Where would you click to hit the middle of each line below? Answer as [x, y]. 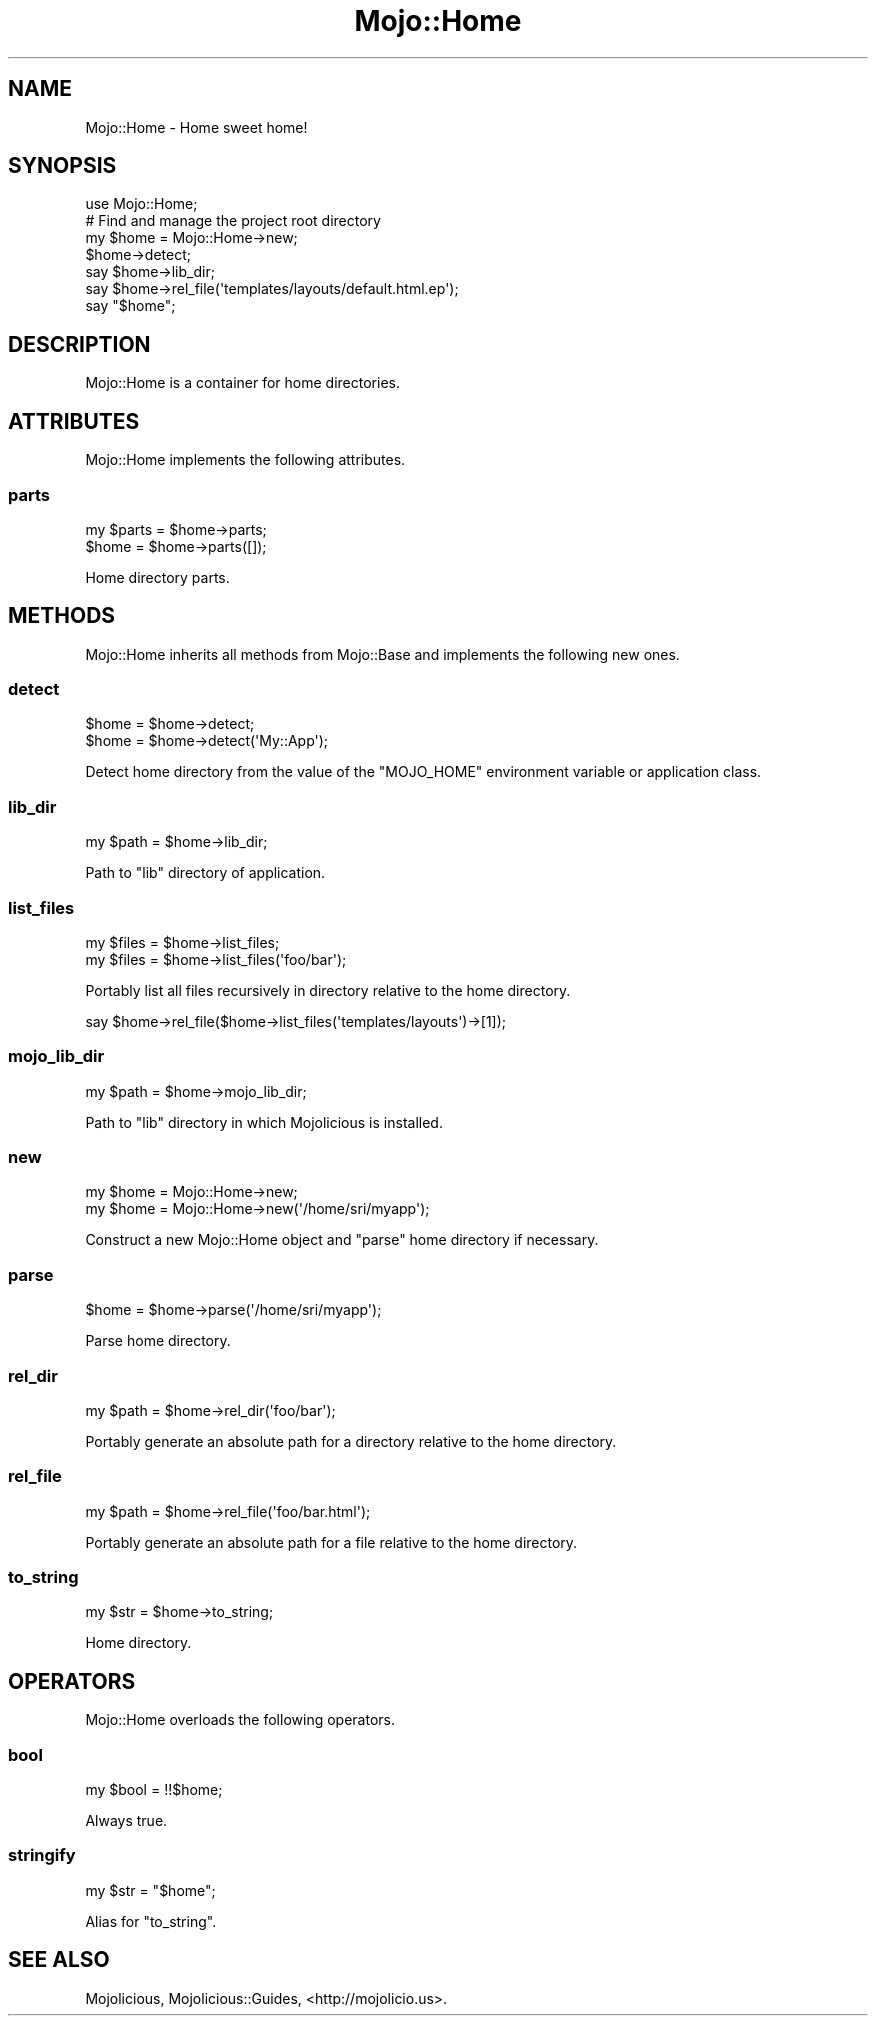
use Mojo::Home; [141, 204]
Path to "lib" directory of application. [205, 873]
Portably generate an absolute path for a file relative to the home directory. [331, 1542]
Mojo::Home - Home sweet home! [196, 127]
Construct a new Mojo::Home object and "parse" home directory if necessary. [342, 1240]
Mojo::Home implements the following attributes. [245, 460]
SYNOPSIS [62, 166]
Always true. [126, 1821]
